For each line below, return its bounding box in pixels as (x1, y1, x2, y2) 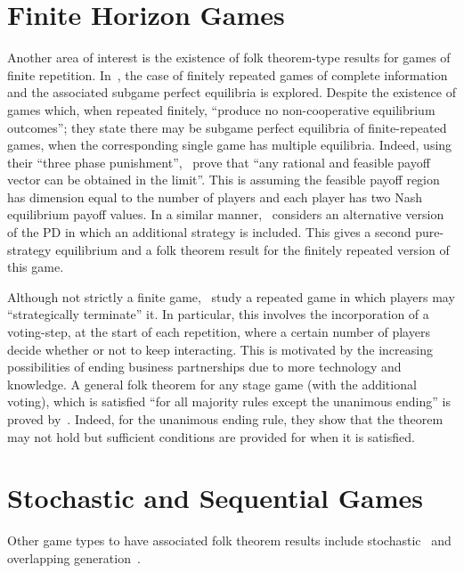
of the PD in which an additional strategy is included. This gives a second (7, 223, 411, 241)
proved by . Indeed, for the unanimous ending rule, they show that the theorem (7, 410, 444, 428)
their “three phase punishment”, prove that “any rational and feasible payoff (7, 152, 430, 171)
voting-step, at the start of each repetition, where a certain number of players (7, 323, 430, 341)
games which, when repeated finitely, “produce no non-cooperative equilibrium (7, 100, 436, 119)
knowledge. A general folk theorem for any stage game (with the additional (7, 374, 417, 393)
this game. (7, 258, 64, 276)
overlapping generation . (7, 548, 141, 567)
